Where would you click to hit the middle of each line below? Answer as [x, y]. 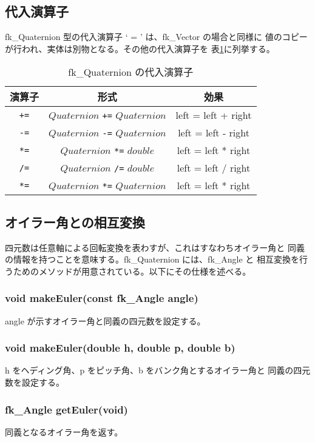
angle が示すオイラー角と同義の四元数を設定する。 [105, 320]
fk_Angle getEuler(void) [66, 409]
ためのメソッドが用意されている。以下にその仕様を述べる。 [132, 271]
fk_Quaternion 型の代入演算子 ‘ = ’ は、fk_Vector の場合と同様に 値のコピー [156, 37]
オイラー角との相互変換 [75, 222]
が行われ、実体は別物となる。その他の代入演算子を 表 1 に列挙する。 [140, 48]
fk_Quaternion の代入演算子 [131, 72]
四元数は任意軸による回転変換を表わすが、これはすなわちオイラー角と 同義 [155, 247]
